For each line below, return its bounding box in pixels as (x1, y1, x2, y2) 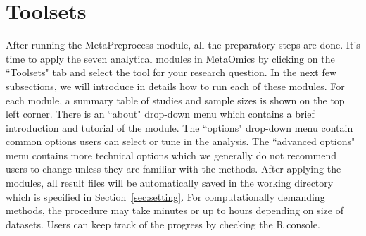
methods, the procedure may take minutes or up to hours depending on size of (6, 203, 343, 218)
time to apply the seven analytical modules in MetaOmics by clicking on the (6, 51, 335, 66)
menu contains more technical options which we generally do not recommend (6, 147, 337, 162)
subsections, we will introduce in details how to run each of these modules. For (6, 78, 345, 93)
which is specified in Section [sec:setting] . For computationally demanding (6, 189, 325, 204)
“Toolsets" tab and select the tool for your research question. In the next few (6, 65, 337, 80)
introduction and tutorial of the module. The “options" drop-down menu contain (6, 120, 353, 135)
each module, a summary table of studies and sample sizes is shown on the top (6, 92, 345, 107)
